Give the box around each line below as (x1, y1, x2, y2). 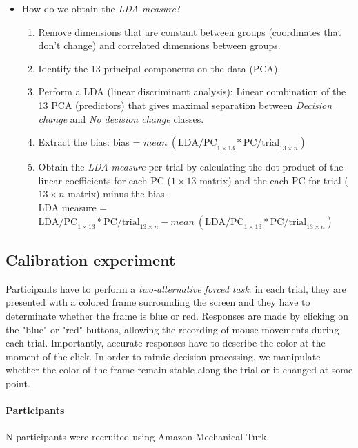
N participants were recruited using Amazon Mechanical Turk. (6, 429, 270, 444)
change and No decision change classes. (38, 111, 204, 126)
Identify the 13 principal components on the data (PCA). (38, 61, 281, 75)
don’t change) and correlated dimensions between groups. (38, 38, 281, 52)
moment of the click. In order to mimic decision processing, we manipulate (6, 349, 321, 363)
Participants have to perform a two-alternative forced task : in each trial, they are (6, 281, 346, 295)
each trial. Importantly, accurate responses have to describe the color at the (6, 335, 326, 350)
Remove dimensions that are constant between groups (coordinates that (38, 24, 341, 39)
